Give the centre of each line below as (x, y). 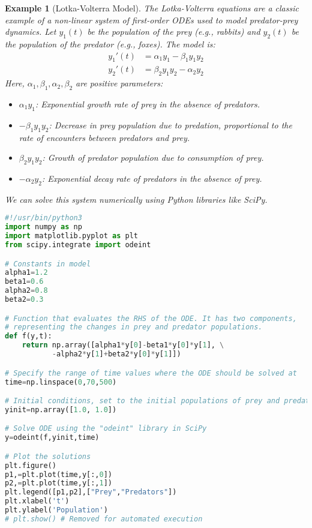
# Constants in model (48, 264)
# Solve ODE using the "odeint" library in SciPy (106, 429)
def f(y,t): (28, 336)
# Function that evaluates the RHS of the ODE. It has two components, (151, 318)
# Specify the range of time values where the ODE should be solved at (151, 373)
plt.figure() (31, 465)
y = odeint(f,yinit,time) (52, 438)
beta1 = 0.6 (24, 282)
